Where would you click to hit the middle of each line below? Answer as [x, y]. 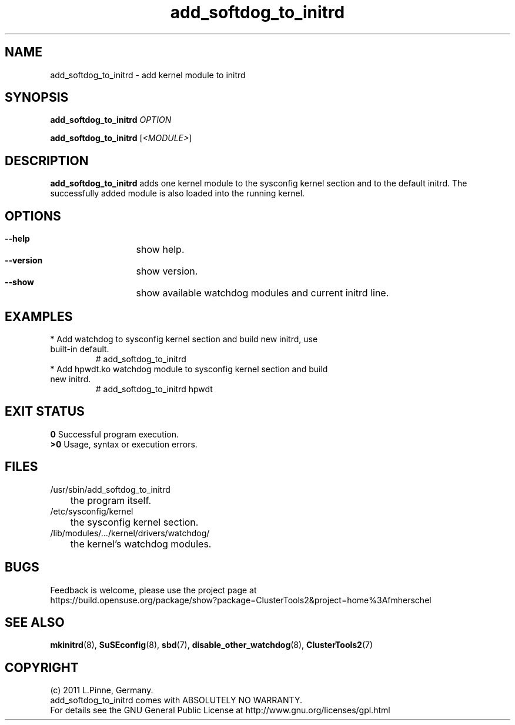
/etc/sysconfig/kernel [92, 511]
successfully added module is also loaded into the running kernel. [178, 193]
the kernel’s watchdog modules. [141, 544]
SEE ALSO [35, 622]
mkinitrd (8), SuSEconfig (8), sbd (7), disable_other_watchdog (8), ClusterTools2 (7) [212, 645]
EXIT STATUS [45, 412]
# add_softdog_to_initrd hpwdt [154, 389]
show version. [167, 271]
